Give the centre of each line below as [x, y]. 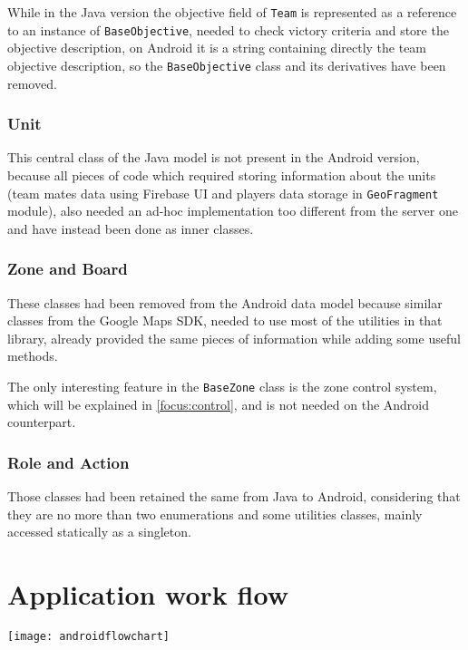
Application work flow [148, 594]
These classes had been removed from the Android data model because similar [225, 302]
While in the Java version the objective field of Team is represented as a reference [232, 12]
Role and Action [68, 462]
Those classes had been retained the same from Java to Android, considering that [234, 496]
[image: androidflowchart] [88, 636]
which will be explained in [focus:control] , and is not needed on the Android [219, 404]
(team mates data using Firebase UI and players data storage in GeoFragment [223, 193]
